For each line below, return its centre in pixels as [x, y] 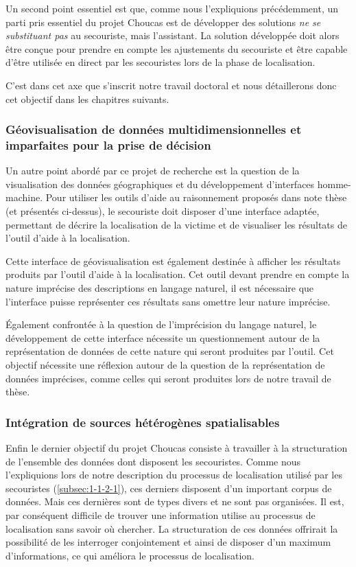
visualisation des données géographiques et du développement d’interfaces [160, 184]
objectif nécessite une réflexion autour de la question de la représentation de [165, 365]
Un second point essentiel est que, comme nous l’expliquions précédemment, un [172, 8]
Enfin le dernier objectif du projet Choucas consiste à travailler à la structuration [177, 448]
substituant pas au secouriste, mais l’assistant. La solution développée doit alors [173, 35]
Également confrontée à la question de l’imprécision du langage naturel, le [161, 324]
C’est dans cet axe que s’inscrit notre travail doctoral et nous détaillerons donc [171, 85]
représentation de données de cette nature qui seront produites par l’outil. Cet [170, 351]
